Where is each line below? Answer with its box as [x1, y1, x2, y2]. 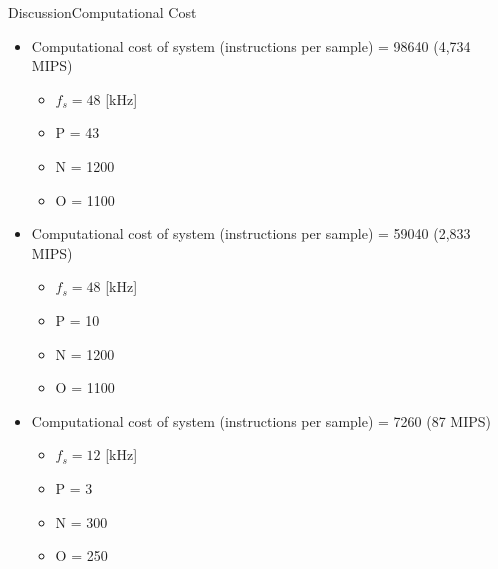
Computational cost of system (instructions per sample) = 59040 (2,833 [31, 223, 471, 244]
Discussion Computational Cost [8, 2, 197, 22]
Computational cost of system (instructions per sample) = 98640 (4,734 [31, 35, 471, 56]
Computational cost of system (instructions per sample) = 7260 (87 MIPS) [31, 410, 492, 431]
